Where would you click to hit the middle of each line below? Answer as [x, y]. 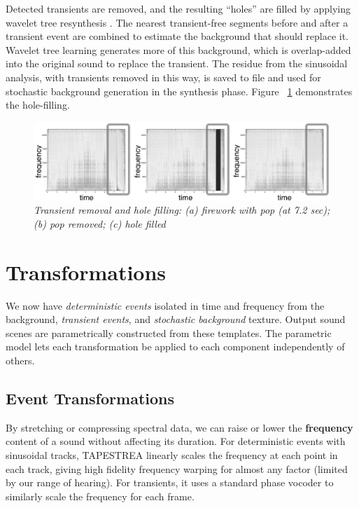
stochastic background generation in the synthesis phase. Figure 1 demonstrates [179, 91]
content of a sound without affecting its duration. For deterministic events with [176, 441]
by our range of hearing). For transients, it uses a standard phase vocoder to [170, 482]
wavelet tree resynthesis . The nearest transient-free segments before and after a [177, 22]
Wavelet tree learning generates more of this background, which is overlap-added [178, 49]
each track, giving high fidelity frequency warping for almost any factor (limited [177, 468]
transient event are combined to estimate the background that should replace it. [177, 36]
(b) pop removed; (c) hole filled [100, 223]
